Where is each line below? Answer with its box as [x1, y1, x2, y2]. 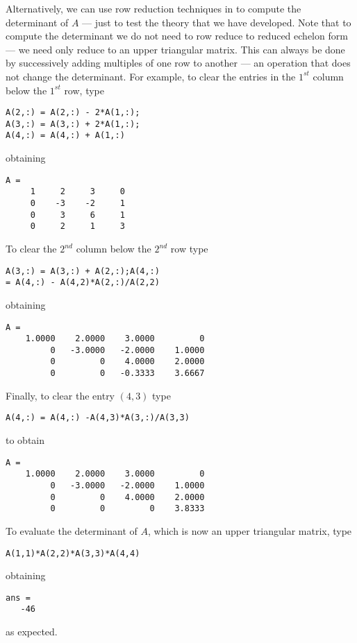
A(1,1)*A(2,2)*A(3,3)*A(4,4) [6, 548, 140, 558]
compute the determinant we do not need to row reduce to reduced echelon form [6, 28, 348, 43]
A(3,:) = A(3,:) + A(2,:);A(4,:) [6, 266, 160, 276]
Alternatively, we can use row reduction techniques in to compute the [6, 1, 301, 15]
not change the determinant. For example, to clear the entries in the [6, 69, 296, 83]
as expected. [6, 624, 58, 639]
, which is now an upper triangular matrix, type [147, 523, 352, 538]
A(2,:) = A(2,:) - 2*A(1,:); [6, 108, 140, 118]
